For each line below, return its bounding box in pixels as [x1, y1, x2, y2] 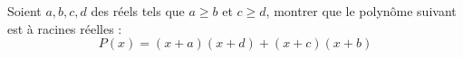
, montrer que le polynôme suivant [265, 2, 457, 20]
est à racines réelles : [7, 19, 122, 37]
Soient [7, 2, 42, 20]
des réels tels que [91, 2, 185, 20]
